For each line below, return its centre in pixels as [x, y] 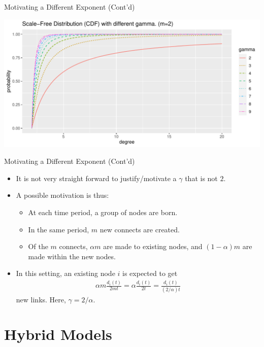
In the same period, [59, 229]
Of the [38, 246]
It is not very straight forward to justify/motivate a [96, 178]
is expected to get [150, 273]
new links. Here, [41, 299]
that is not [201, 178]
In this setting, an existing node [65, 273]
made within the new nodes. [72, 256]
